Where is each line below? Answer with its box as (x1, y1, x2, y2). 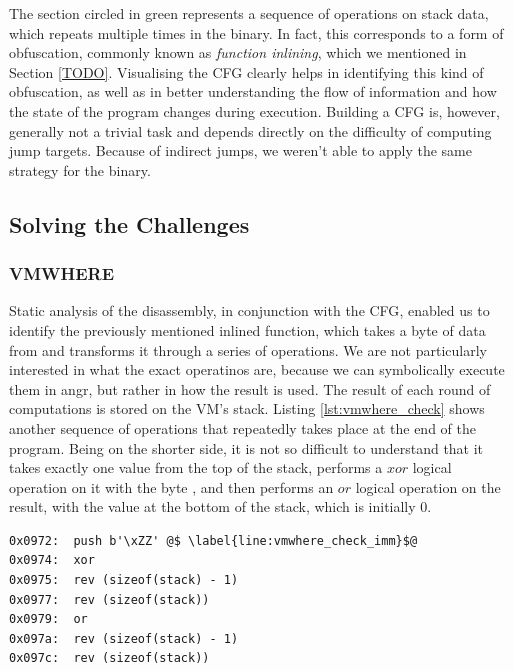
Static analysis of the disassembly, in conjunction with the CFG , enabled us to (9, 300, 490, 321)
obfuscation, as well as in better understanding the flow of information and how (9, 81, 497, 102)
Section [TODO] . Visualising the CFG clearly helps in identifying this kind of (9, 61, 484, 82)
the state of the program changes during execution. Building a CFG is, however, (9, 100, 500, 121)
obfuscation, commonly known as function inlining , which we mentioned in (9, 42, 467, 63)
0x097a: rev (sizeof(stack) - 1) (9, 631, 239, 646)
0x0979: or (9, 612, 88, 627)
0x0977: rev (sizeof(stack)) (9, 592, 210, 607)
